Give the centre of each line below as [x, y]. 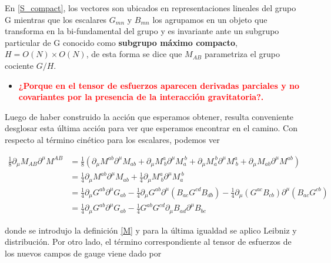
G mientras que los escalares [56, 19]
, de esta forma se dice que [134, 54]
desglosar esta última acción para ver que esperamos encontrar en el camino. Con [151, 128]
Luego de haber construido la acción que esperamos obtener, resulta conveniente [149, 116]
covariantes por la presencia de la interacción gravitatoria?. [141, 97]
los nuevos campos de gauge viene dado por [83, 253]
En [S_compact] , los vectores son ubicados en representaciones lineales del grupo [151, 8]
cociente [19, 65]
